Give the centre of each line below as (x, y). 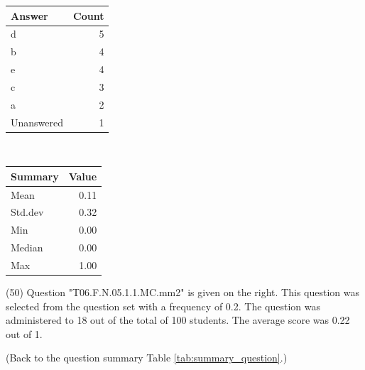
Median (27, 247)
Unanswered (37, 122)
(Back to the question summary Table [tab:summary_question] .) (147, 358)
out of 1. (24, 333)
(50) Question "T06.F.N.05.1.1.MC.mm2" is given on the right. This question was (182, 292)
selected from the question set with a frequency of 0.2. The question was (163, 306)
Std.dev (27, 212)
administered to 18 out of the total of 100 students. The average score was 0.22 (178, 320)
